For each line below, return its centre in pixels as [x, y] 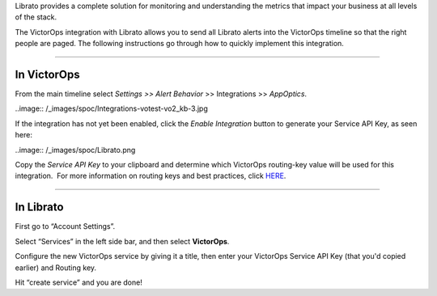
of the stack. [36, 17]
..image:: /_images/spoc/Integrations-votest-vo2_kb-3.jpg [111, 108]
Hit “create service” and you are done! [79, 282]
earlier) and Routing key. [56, 268]
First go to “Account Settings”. [65, 226]
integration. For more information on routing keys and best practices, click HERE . [151, 176]
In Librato [39, 207]
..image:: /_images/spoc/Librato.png [75, 150]
